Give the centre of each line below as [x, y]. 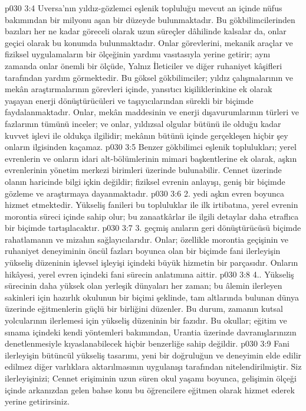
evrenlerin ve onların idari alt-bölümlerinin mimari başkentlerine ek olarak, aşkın [151, 158]
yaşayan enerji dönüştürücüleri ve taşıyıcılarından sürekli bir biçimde [129, 100]
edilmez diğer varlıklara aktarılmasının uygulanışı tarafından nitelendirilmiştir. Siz [153, 366]
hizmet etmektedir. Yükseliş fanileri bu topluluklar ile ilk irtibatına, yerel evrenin [152, 205]
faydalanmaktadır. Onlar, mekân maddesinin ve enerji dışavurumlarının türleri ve [152, 112]
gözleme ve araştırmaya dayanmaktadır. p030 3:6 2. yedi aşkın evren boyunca [144, 193]
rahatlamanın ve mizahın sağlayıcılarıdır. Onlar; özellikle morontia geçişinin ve [147, 239]
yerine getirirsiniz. [37, 401]
